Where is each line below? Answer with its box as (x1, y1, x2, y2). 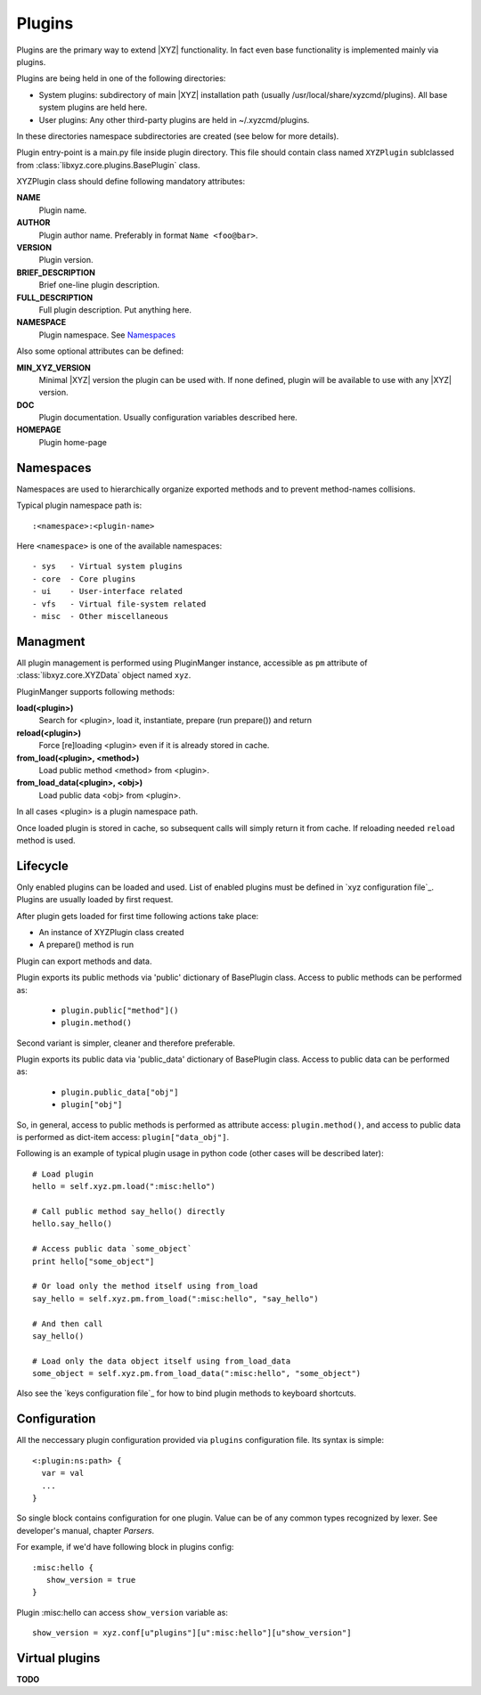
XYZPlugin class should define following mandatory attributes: (16, 176, 245, 187)
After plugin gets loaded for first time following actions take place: (16, 910, 259, 921)
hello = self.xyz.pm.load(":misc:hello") (32, 1181, 216, 1192)
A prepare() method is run (38, 940, 135, 950)
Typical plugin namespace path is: (16, 500, 143, 511)
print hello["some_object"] (32, 1256, 155, 1267)
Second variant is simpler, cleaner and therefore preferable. (16, 1038, 236, 1048)
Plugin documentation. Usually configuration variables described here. (38, 412, 298, 423)
